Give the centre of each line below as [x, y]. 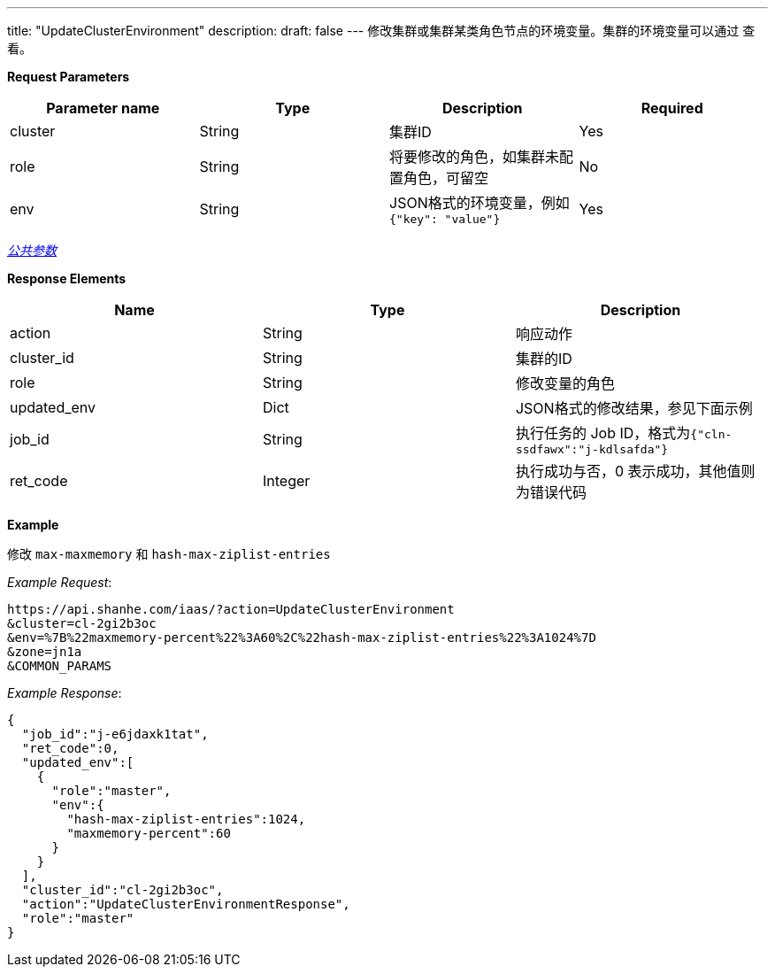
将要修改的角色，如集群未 [475, 157]
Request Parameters [69, 77]
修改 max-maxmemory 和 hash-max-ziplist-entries [169, 554]
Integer [286, 481]
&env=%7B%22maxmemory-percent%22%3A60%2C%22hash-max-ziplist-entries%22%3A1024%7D [302, 638]
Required [672, 108]
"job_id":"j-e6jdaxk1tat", [115, 734]
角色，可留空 [446, 178]
